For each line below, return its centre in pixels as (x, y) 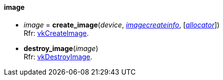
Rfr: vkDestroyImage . (58, 56)
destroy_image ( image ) (61, 48)
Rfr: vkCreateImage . (56, 33)
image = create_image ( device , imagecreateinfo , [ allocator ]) (122, 25)
